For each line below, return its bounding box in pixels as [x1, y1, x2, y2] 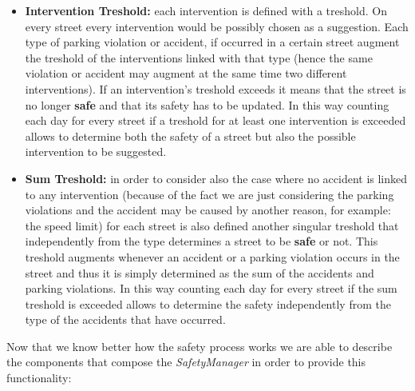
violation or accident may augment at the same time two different [25, 65, 347, 82]
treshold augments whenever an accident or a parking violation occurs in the [25, 248, 400, 265]
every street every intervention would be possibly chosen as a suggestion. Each [25, 18, 409, 34]
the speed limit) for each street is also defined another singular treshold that [25, 217, 399, 233]
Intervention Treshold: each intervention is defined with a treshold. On [25, 2, 387, 18]
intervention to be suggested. [25, 143, 167, 160]
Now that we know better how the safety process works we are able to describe [6, 337, 393, 354]
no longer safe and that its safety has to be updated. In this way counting [25, 96, 389, 113]
